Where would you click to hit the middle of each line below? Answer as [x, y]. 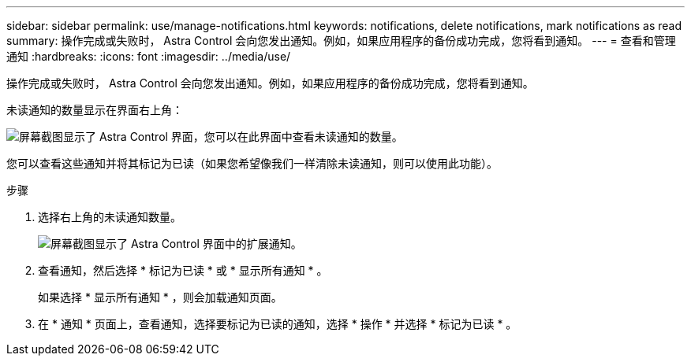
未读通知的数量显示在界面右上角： [95, 110]
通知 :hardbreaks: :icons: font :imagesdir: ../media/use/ [149, 56]
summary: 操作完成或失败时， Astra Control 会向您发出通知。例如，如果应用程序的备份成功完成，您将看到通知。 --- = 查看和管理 [341, 41]
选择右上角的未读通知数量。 [110, 217]
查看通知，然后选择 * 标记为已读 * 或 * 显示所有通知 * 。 [183, 270]
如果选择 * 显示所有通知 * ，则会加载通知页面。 [160, 297]
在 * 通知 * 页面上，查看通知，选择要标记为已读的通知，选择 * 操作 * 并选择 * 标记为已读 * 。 [278, 324]
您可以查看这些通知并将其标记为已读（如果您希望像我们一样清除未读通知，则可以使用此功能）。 [252, 163]
